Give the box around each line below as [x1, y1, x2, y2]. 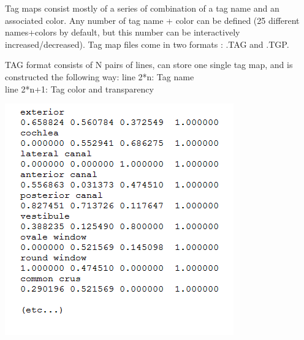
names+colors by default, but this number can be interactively [5, 26, 240, 39]
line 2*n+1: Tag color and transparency [5, 82, 154, 95]
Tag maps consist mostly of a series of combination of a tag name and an [5, 2, 279, 14]
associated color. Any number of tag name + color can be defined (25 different [5, 13, 300, 26]
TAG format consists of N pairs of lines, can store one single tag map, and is [5, 58, 293, 71]
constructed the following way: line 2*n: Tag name [5, 70, 194, 83]
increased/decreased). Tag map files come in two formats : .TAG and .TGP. [5, 37, 289, 50]
